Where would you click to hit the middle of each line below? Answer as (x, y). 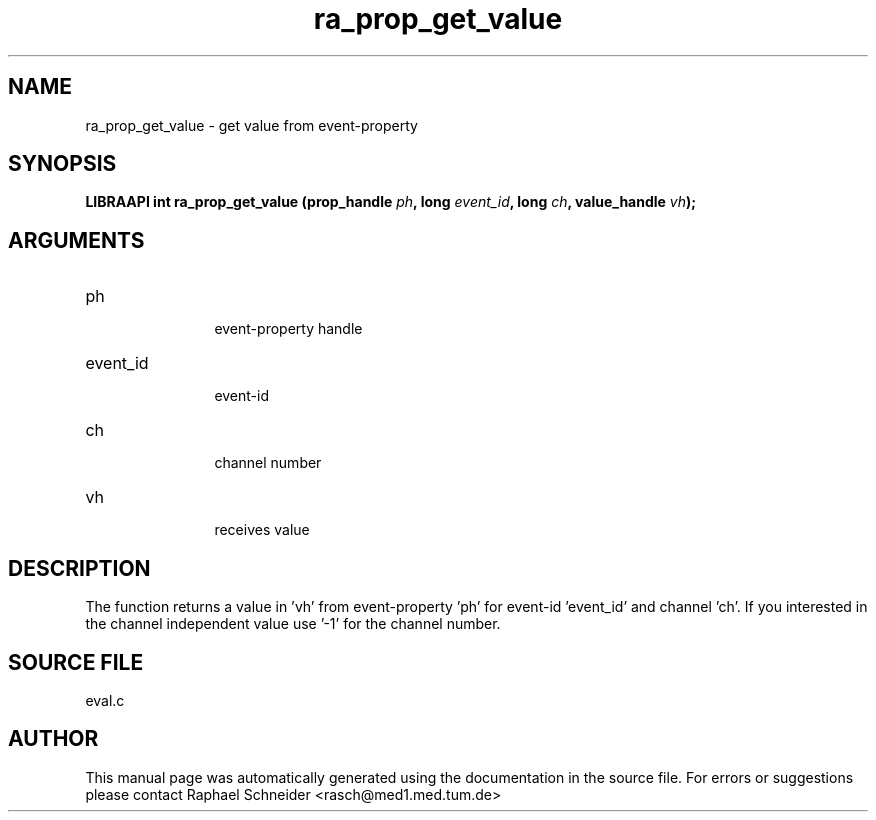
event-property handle (288, 329)
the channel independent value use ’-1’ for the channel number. (293, 624)
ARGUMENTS (76, 240)
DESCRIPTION (79, 568)
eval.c (105, 700)
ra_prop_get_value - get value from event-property (251, 125)
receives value (262, 530)
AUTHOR (53, 739)
